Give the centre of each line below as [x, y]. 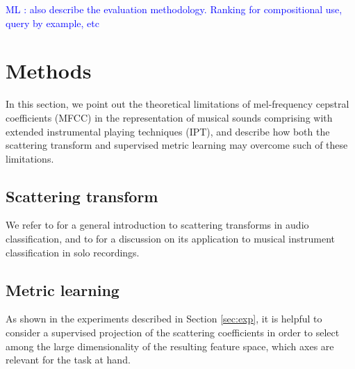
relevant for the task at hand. [68, 360]
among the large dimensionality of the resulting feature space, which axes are [170, 346]
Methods [49, 71]
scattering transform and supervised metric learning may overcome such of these [177, 145]
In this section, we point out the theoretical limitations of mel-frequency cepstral [177, 104]
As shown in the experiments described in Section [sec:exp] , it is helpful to [164, 319]
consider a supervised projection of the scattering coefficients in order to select [173, 333]
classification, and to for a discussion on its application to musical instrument [170, 239]
